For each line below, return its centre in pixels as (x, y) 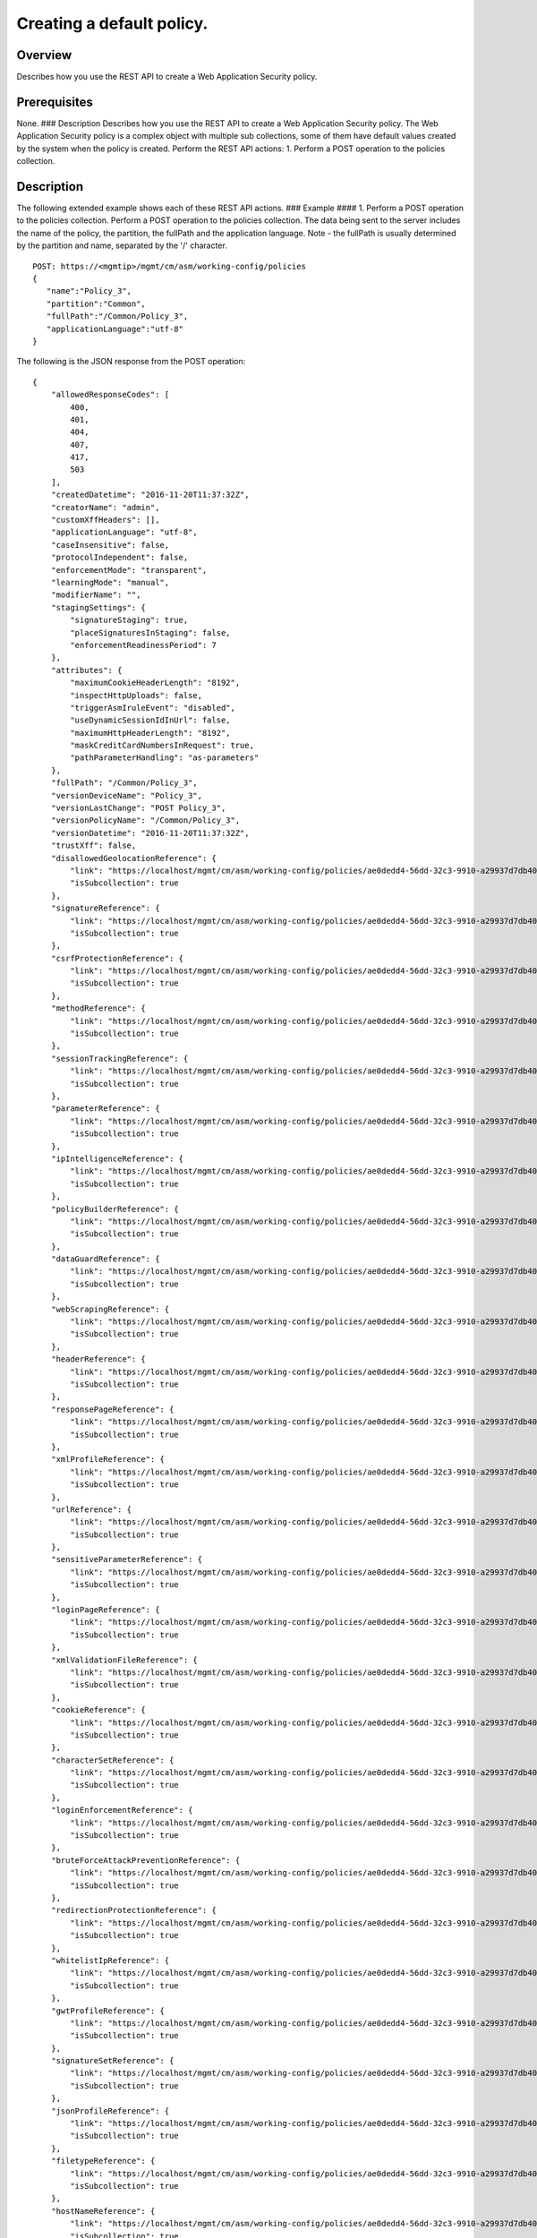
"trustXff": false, (94, 846)
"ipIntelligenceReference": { (117, 1158)
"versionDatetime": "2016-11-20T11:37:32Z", (150, 833)
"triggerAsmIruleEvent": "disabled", (153, 708)
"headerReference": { (98, 1359)
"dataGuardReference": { (105, 1259)
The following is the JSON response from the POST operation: (131, 362)
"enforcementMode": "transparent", (129, 570)
